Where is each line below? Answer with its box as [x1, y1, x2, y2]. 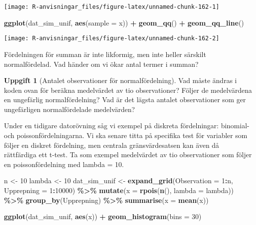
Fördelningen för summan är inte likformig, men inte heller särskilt [4, 49, 206, 59]
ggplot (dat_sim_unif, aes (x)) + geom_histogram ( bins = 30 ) [4, 211, 202, 222]
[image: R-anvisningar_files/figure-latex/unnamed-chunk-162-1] [4, 3, 219, 10]
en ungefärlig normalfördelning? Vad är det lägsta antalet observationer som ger [4, 94, 246, 105]
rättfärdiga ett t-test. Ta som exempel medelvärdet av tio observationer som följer [4, 149, 252, 160]
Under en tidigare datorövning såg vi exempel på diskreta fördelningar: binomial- [4, 120, 250, 131]
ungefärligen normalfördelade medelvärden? [4, 104, 135, 114]
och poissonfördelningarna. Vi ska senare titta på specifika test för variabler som [4, 130, 248, 141]
